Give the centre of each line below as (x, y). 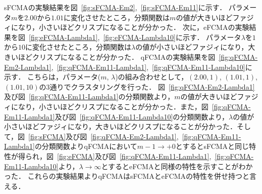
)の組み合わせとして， (152, 77)
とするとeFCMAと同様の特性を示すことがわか (177, 166)
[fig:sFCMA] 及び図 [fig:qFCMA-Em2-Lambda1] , (103, 136)
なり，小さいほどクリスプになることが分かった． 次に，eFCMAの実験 (134, 27)
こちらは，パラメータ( (64, 77)
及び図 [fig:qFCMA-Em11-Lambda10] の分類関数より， (142, 116)
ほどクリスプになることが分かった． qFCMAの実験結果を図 (117, 56)
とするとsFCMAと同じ (212, 146)
